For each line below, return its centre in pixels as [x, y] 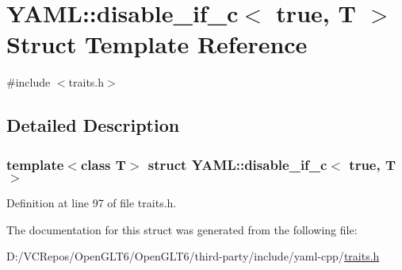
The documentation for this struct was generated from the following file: [182, 229]
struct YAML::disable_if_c [237, 164]
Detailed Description [93, 125]
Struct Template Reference [157, 44]
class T [103, 164]
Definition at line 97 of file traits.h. [92, 202]
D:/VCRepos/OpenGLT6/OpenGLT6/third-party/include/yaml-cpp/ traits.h [193, 256]
